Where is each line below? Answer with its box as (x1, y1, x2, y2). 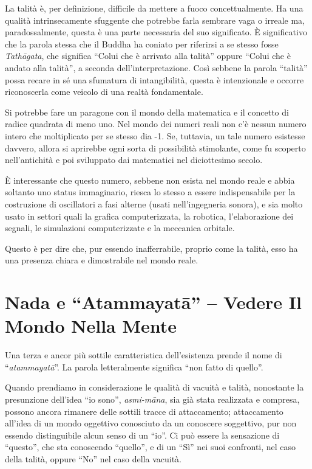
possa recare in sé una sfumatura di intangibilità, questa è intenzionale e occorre (5, 73, 304, 86)
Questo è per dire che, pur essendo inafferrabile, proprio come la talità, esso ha (5, 241, 298, 254)
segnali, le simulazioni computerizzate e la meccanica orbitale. (5, 221, 235, 234)
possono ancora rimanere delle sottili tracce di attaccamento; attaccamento (5, 405, 283, 417)
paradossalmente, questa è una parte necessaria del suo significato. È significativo (5, 26, 307, 38)
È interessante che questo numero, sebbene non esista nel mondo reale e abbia (5, 173, 295, 186)
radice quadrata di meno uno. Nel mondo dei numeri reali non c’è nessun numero (5, 117, 307, 130)
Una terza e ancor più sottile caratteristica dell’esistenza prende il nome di (5, 349, 282, 361)
